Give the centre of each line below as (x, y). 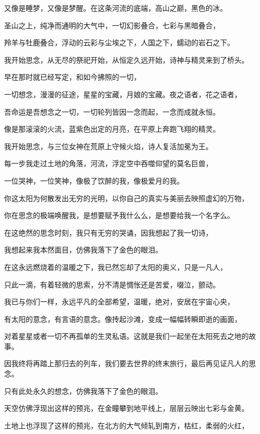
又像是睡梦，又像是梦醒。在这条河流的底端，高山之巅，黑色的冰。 (116, 8)
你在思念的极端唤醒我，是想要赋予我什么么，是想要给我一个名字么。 (119, 215)
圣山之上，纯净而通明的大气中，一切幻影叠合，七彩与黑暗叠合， (112, 25)
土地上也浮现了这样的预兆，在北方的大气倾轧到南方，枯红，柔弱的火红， (126, 425)
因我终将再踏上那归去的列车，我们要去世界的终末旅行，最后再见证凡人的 (126, 363)
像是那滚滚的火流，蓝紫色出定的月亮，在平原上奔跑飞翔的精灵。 (112, 129)
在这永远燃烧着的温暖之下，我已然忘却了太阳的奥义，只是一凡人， (116, 267)
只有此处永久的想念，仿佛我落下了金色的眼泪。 (83, 391)
